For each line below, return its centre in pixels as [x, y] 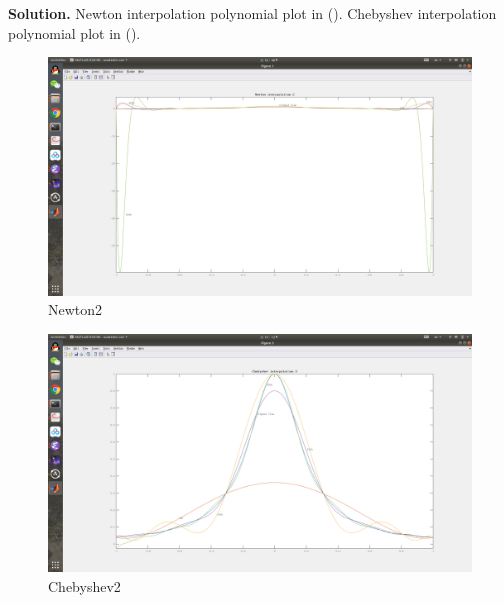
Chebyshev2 [84, 585]
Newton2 [75, 309]
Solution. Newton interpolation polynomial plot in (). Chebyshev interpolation [252, 13]
